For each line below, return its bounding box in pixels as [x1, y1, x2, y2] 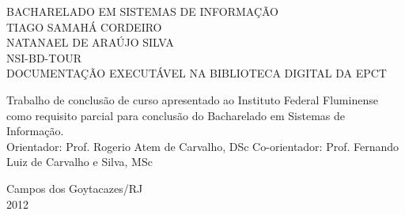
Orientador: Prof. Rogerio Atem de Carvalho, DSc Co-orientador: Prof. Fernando [6, 138, 399, 154]
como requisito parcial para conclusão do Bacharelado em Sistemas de [6, 107, 346, 123]
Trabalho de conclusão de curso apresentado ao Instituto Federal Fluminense [6, 91, 378, 107]
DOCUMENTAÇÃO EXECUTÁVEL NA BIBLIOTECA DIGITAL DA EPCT [6, 65, 387, 81]
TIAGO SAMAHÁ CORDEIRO [6, 18, 162, 35]
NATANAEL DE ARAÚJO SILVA [6, 34, 174, 51]
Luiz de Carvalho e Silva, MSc [6, 153, 153, 170]
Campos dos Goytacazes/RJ [6, 179, 143, 196]
